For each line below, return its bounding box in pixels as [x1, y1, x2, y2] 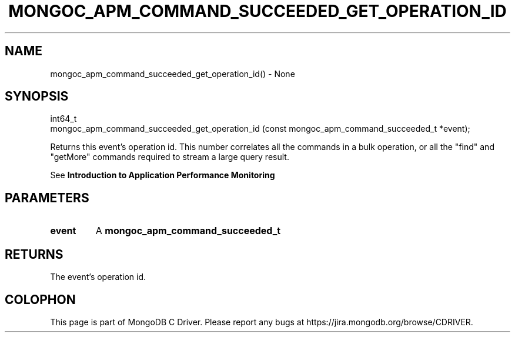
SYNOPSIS [5, 89, 69, 104]
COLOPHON [5, 292, 76, 307]
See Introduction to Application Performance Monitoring [50, 170, 275, 181]
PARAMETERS [5, 190, 89, 205]
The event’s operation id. [50, 272, 146, 282]
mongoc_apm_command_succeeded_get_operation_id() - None [50, 68, 295, 79]
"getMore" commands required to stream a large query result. [50, 152, 289, 162]
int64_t [50, 114, 77, 124]
